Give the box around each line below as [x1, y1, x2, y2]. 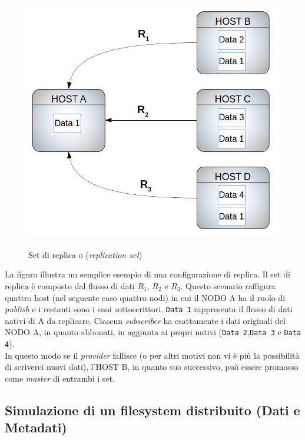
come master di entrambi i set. [5, 372, 115, 384]
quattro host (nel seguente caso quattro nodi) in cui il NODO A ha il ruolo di [5, 291, 286, 303]
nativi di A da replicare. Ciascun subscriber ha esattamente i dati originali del [5, 314, 286, 326]
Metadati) [5, 418, 67, 436]
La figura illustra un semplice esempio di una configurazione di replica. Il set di [5, 268, 290, 280]
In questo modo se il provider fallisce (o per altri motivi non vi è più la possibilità [5, 349, 300, 361]
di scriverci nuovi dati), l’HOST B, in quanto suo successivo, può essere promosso [5, 360, 299, 373]
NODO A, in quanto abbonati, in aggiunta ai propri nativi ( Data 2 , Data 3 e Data [5, 326, 301, 338]
